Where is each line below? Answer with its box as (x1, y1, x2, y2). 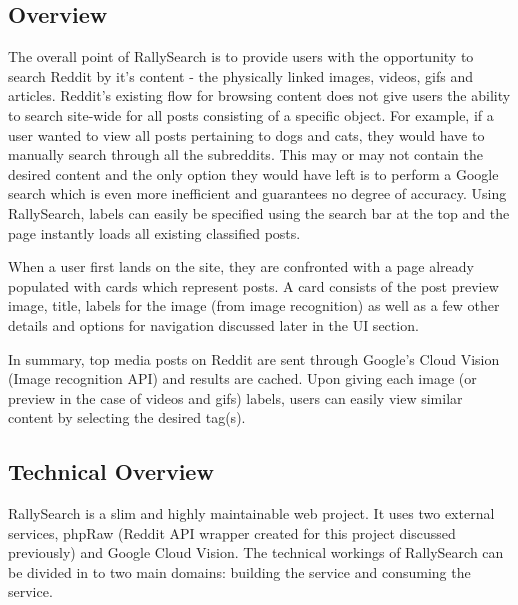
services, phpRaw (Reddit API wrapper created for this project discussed (8, 522, 456, 543)
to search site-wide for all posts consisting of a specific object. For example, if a (8, 104, 494, 125)
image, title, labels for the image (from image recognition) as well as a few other (8, 295, 500, 316)
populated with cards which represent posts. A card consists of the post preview (8, 275, 499, 296)
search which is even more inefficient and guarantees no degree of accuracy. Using (8, 183, 507, 204)
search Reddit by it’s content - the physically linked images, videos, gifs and (8, 65, 474, 86)
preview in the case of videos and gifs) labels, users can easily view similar (8, 387, 463, 408)
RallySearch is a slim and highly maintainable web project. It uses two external (8, 503, 495, 524)
